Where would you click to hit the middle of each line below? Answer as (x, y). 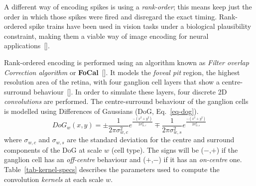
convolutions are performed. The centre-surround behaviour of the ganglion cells (126, 101)
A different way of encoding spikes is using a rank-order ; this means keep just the (128, 6)
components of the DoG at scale (53, 149)
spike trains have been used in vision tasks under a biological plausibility (140, 26)
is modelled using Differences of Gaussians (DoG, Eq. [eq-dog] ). (101, 111)
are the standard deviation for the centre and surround (151, 139)
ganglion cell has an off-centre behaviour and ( (75, 159)
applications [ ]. (27, 46)
